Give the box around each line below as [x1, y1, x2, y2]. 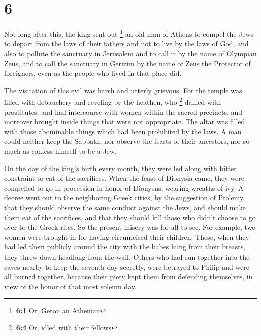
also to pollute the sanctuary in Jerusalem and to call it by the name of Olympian [4, 48, 257, 58]
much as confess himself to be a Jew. [4, 145, 117, 156]
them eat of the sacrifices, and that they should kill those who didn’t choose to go [4, 212, 256, 222]
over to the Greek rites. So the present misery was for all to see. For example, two [4, 222, 256, 232]
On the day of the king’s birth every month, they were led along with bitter [4, 162, 237, 173]
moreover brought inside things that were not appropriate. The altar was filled [4, 116, 245, 127]
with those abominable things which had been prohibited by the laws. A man [4, 126, 242, 136]
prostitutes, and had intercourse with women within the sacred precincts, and [4, 106, 243, 117]
